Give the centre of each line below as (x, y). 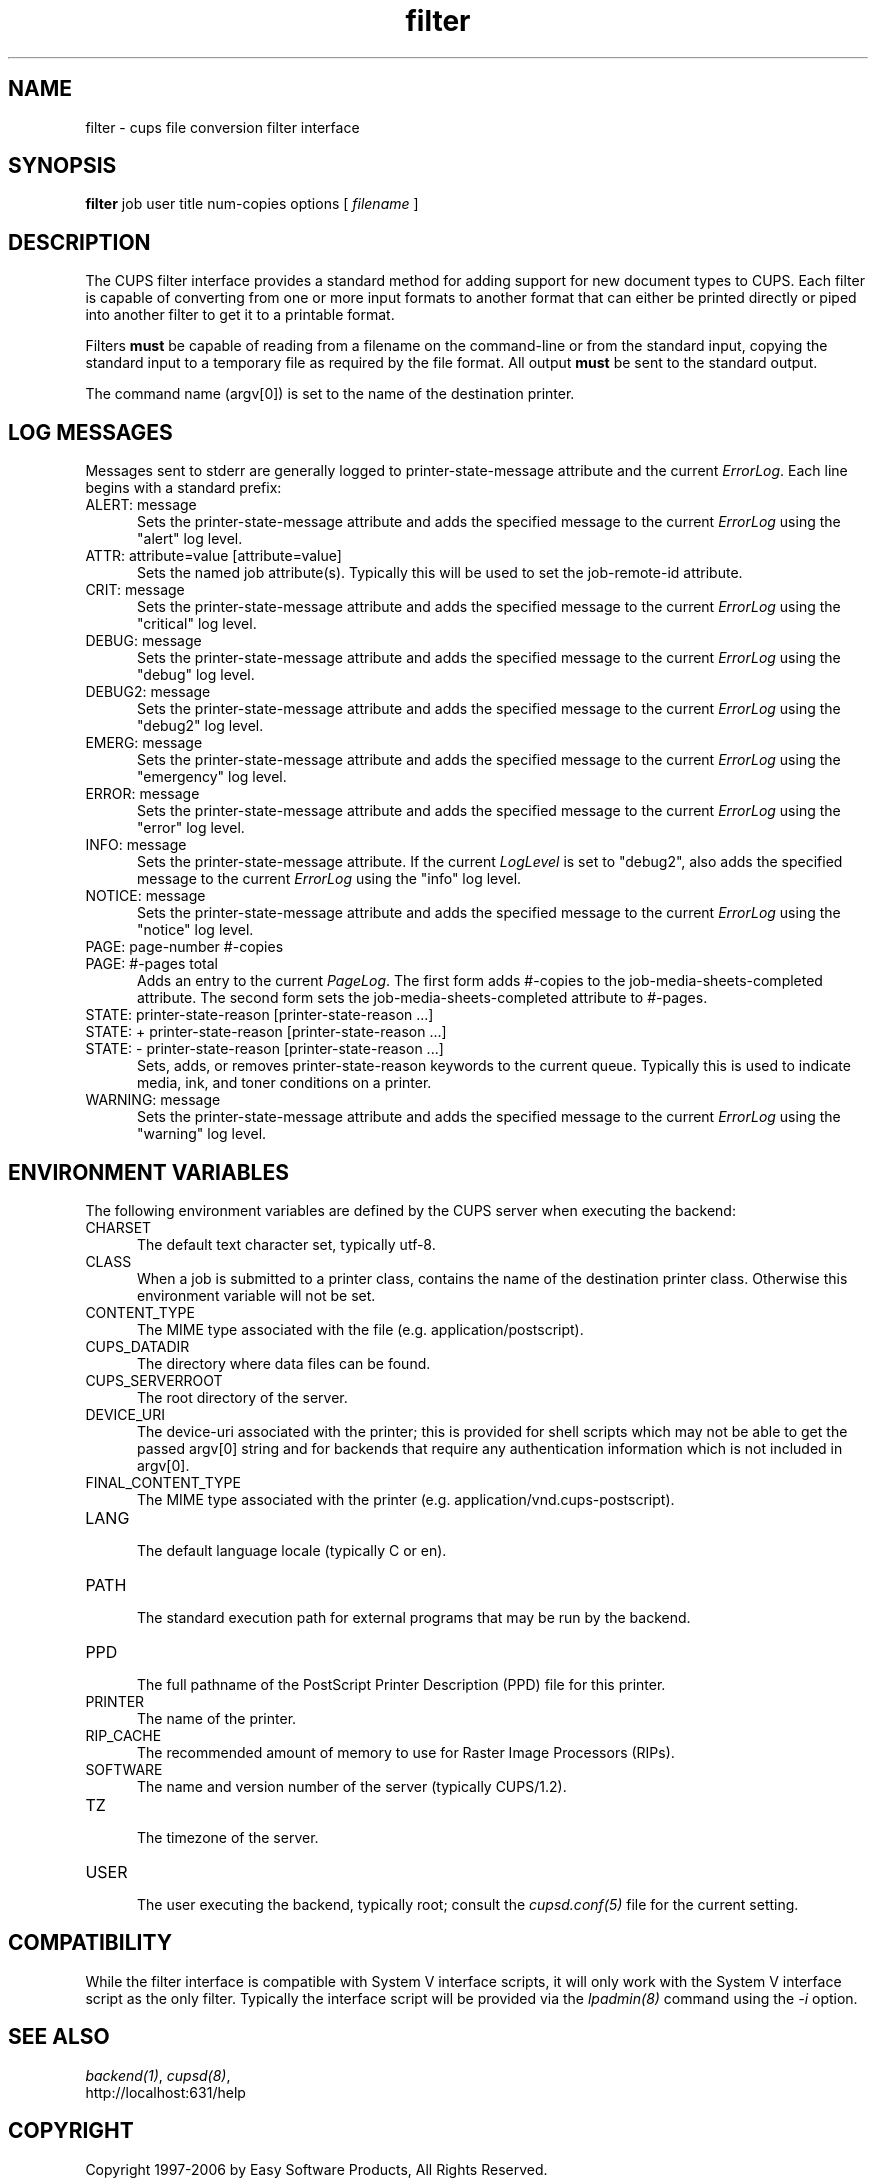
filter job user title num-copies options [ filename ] (252, 204)
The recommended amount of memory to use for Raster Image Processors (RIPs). (406, 1752)
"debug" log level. (196, 675)
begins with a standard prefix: (183, 488)
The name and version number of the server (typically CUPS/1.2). (352, 1786)
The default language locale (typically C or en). (292, 1550)
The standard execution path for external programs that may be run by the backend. (414, 1617)
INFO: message (136, 845)
